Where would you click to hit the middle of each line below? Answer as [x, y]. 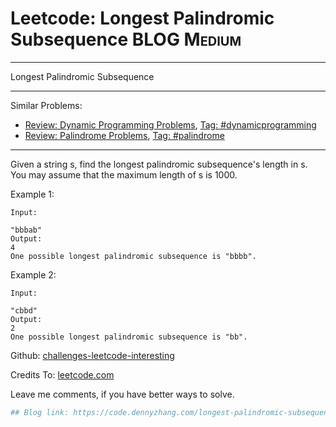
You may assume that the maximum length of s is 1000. [124, 174]
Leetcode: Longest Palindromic [142, 18]
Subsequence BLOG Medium [126, 39]
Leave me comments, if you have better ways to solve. [122, 394]
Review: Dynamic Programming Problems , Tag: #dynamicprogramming [170, 124]
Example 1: [32, 194]
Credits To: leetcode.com [62, 374]
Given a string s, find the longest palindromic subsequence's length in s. [159, 164]
